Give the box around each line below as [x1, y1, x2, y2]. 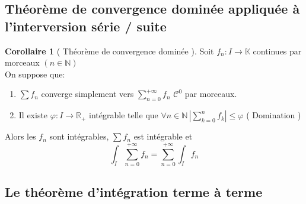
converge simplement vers [41, 88, 134, 100]
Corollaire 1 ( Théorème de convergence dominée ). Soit [5, 44, 214, 57]
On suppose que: [5, 67, 65, 80]
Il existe [18, 109, 48, 121]
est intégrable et [133, 130, 193, 143]
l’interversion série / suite [5, 17, 167, 35]
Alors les [5, 130, 36, 143]
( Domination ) [246, 109, 301, 121]
